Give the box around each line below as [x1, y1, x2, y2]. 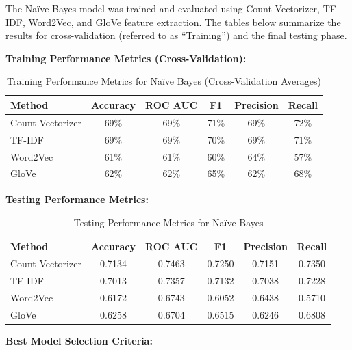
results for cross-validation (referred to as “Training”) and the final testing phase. [5, 28, 347, 42]
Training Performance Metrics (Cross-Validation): [5, 51, 247, 65]
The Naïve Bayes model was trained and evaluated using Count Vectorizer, [5, 1, 320, 15]
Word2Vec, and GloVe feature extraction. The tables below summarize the [28, 14, 341, 29]
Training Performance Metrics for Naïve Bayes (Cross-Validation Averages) [7, 74, 321, 88]
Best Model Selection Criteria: [5, 334, 153, 348]
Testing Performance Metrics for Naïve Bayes [73, 215, 264, 230]
